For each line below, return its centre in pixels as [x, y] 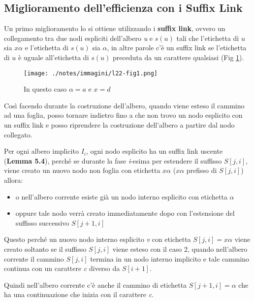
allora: [14, 180]
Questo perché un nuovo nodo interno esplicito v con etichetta [97, 239]
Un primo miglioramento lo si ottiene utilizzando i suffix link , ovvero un [115, 28]
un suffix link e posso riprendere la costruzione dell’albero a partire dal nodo [119, 125]
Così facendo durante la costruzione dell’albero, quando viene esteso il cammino [124, 105]
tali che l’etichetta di [208, 38]
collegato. [18, 134]
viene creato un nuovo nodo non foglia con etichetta [82, 170]
